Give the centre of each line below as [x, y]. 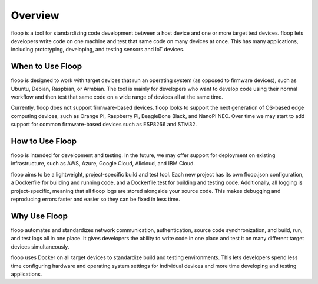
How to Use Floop [44, 141]
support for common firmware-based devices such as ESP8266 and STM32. [104, 125]
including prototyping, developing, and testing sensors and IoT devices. [98, 50]
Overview [35, 15]
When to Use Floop [47, 66]
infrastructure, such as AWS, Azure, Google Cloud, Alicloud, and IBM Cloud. [103, 164]
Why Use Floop [39, 216]
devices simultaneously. [40, 247]
